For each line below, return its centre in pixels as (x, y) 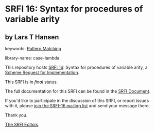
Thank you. (16, 115)
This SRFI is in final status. (32, 82)
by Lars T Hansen (32, 37)
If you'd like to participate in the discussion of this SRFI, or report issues (77, 101)
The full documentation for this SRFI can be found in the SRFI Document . (78, 91)
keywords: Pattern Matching (33, 49)
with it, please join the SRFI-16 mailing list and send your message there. (77, 106)
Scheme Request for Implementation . (42, 73)
